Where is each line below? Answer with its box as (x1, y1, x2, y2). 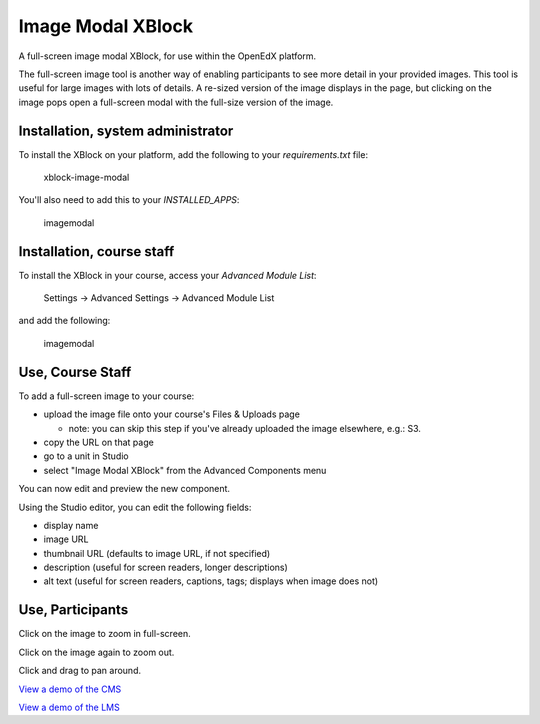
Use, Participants (18, 601, 129, 619)
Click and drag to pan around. (18, 665, 142, 677)
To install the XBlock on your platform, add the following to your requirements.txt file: (18, 148, 369, 160)
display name (43, 519, 99, 531)
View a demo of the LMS (18, 701, 120, 713)
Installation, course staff (18, 243, 175, 260)
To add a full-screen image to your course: (18, 390, 195, 402)
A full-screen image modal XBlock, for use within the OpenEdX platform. (18, 50, 317, 62)
